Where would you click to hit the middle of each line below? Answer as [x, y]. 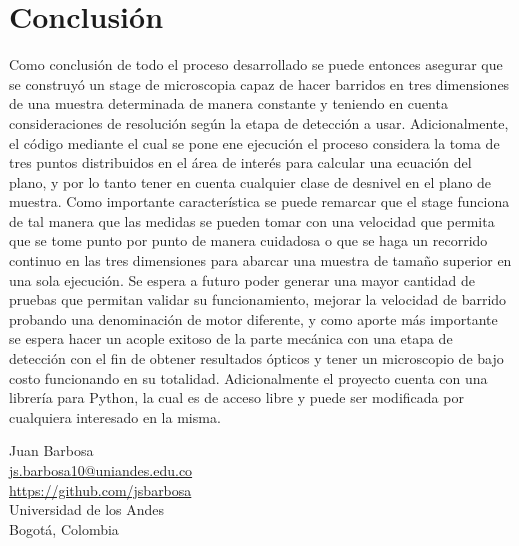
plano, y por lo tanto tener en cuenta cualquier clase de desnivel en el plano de [250, 181]
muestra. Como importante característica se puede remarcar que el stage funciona [259, 201]
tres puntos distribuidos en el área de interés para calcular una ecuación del [240, 162]
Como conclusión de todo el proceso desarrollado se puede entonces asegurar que [256, 64]
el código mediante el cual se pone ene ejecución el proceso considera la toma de [254, 142]
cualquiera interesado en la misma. [115, 416]
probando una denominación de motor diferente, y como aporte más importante [253, 318]
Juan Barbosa [51, 450]
